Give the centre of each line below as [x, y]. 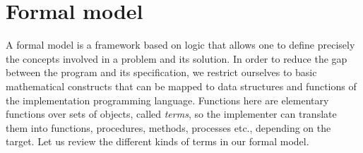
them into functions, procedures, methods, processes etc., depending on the [168, 127]
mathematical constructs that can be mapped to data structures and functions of [181, 86]
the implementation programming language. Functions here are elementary [167, 100]
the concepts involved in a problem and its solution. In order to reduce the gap [177, 58]
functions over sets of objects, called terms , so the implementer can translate [171, 114]
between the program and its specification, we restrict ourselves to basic [161, 72]
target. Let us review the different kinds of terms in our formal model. [157, 141]
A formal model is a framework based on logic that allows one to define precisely [180, 45]
